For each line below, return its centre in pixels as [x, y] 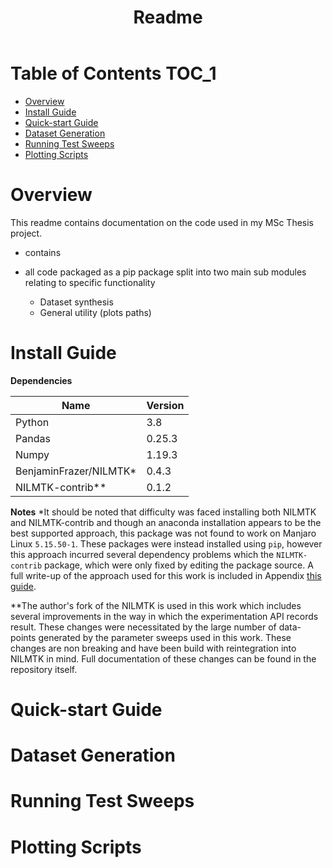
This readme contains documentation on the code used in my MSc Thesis [162, 222]
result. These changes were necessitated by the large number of [143, 627]
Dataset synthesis [76, 302]
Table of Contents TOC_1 [113, 73]
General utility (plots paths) [95, 312]
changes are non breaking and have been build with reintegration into [153, 648]
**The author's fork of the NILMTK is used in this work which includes [156, 605]
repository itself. [44, 669]
